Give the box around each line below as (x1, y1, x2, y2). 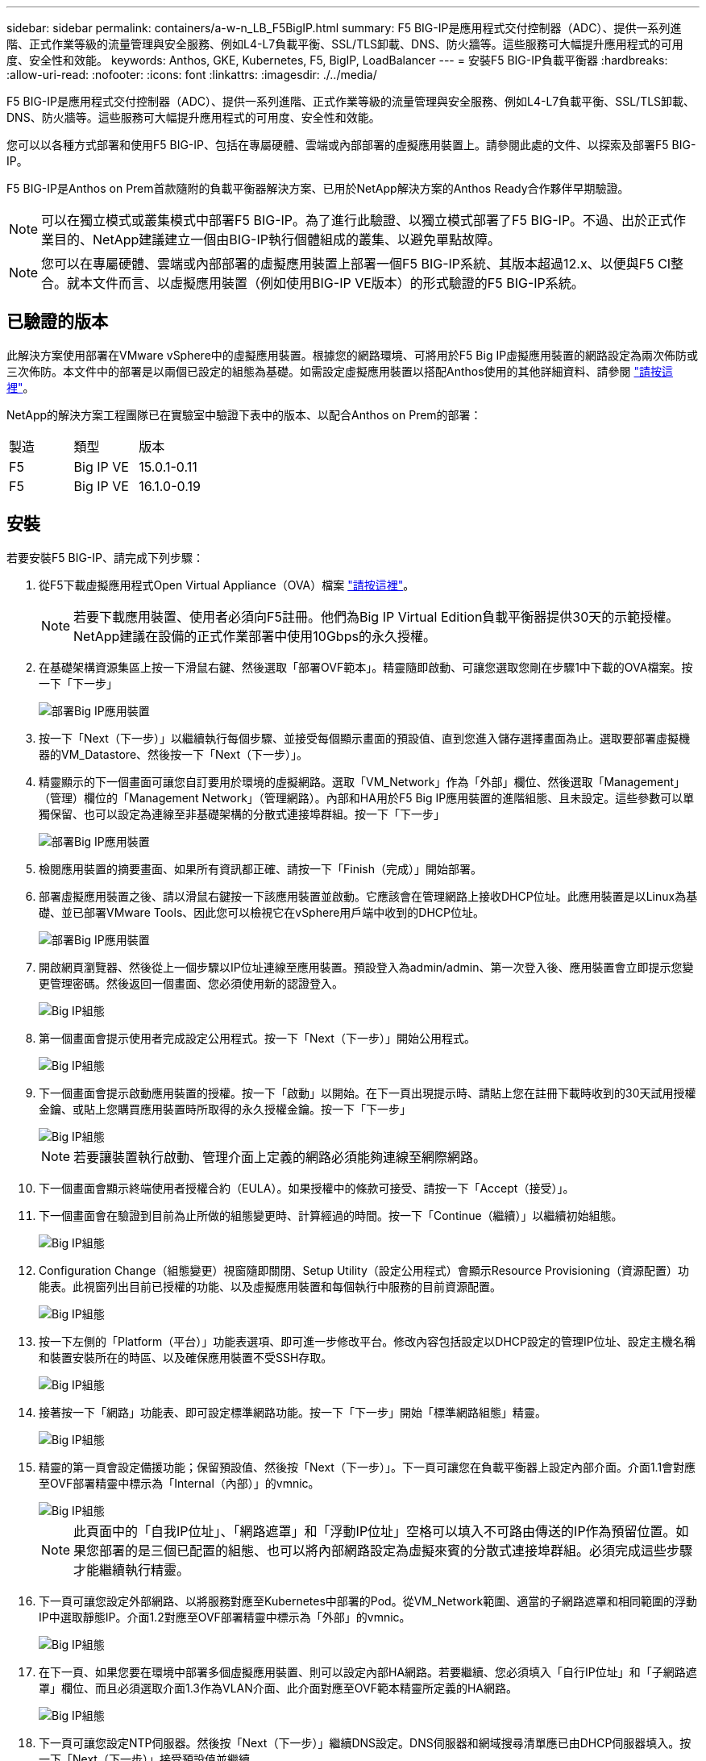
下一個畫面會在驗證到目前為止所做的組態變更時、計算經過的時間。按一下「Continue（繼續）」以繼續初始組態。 (39, 1208, 623, 1222)
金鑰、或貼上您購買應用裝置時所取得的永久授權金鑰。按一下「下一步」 (39, 1101, 411, 1116)
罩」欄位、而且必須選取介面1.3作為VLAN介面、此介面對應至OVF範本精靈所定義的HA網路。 (39, 1680, 517, 1695)
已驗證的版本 (6, 311, 108, 332)
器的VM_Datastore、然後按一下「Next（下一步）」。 (39, 747, 308, 761)
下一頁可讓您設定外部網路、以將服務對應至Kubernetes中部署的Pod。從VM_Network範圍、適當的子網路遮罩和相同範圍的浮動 (39, 1593, 698, 1608)
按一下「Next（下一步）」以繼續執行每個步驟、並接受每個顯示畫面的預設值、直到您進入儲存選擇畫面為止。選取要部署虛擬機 (39, 731, 690, 745)
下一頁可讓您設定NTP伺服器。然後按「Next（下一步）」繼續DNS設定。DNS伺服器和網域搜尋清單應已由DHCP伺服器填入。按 (39, 1735, 691, 1750)
